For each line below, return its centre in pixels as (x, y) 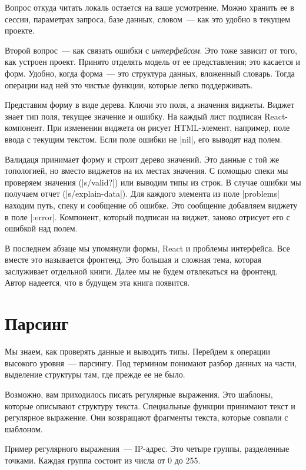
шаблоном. (24, 428)
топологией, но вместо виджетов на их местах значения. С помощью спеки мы (147, 171)
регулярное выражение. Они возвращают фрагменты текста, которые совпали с (147, 417)
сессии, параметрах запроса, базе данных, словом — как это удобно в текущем (148, 19)
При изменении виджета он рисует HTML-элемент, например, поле (169, 128)
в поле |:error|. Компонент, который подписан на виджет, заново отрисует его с (147, 216)
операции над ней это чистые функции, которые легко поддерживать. (129, 85)
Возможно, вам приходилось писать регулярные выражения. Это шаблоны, (139, 394)
